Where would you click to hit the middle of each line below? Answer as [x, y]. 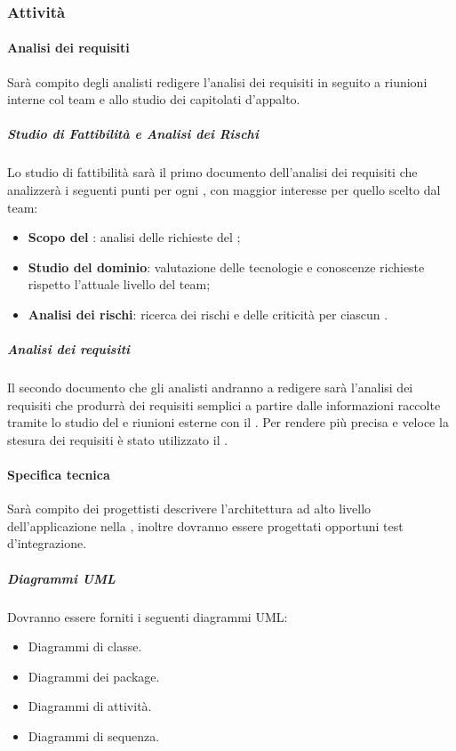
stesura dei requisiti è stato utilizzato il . [118, 439]
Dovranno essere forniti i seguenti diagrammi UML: [148, 616]
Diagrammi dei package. [94, 676]
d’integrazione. [47, 543]
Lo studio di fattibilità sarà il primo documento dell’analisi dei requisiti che [212, 172]
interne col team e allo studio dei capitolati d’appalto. [154, 99]
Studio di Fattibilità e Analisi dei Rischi [133, 134]
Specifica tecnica [59, 475]
